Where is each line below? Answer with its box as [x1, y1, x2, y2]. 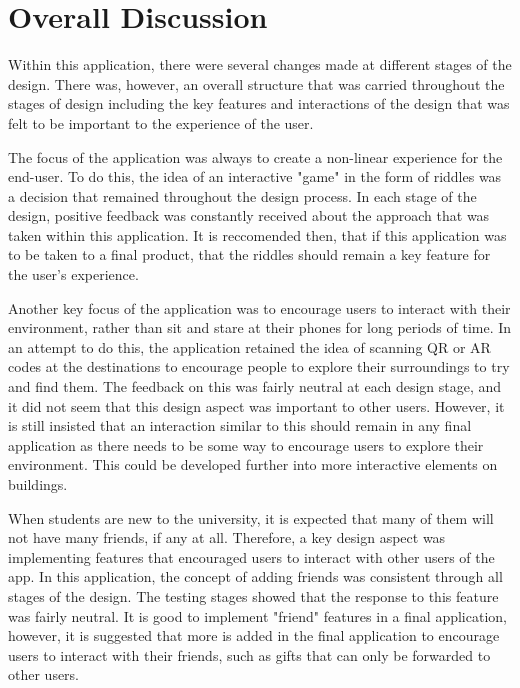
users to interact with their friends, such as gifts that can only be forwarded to [8, 644, 491, 665]
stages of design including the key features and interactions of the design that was [8, 93, 510, 114]
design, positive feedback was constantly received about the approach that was [8, 205, 490, 226]
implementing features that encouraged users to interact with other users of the [8, 546, 495, 567]
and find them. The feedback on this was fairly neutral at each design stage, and [8, 376, 502, 397]
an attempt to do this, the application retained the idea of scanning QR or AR [8, 336, 491, 357]
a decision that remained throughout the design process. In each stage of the [8, 185, 477, 206]
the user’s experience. [8, 264, 139, 285]
